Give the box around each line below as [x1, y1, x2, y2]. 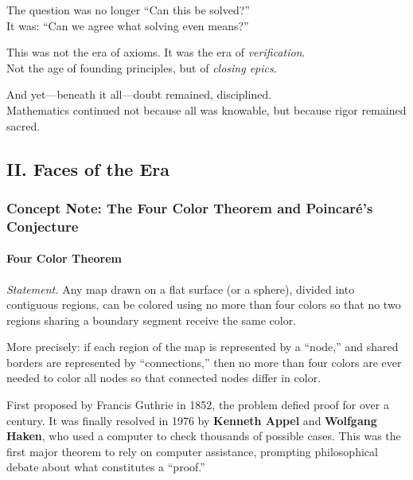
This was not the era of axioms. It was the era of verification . [6, 44, 306, 60]
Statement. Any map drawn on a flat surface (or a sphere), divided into [6, 280, 355, 297]
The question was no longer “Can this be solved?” [6, 2, 250, 18]
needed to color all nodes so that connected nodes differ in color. [6, 369, 321, 386]
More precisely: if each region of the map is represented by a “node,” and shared [6, 338, 399, 355]
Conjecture [6, 216, 79, 236]
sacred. [6, 117, 41, 134]
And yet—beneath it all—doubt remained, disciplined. [6, 86, 272, 103]
